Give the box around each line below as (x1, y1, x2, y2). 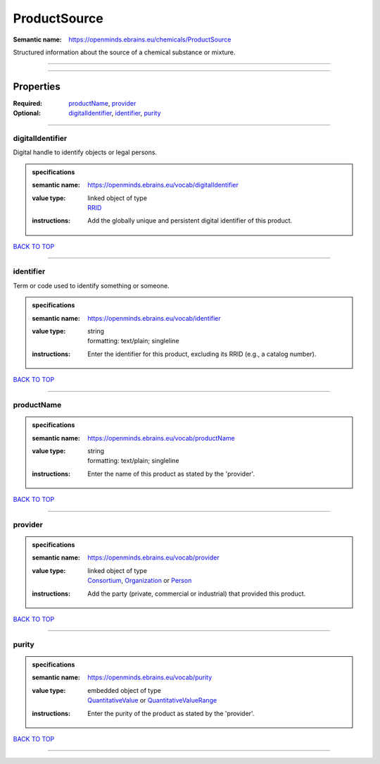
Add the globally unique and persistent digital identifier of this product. (87, 216, 293, 225)
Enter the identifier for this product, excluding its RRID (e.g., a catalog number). (87, 350, 317, 358)
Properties (13, 80, 61, 92)
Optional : (13, 109, 42, 118)
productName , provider (68, 99, 137, 107)
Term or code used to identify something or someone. (13, 281, 170, 290)
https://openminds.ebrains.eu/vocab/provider (87, 553, 220, 562)
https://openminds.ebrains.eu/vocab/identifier (87, 314, 221, 322)
